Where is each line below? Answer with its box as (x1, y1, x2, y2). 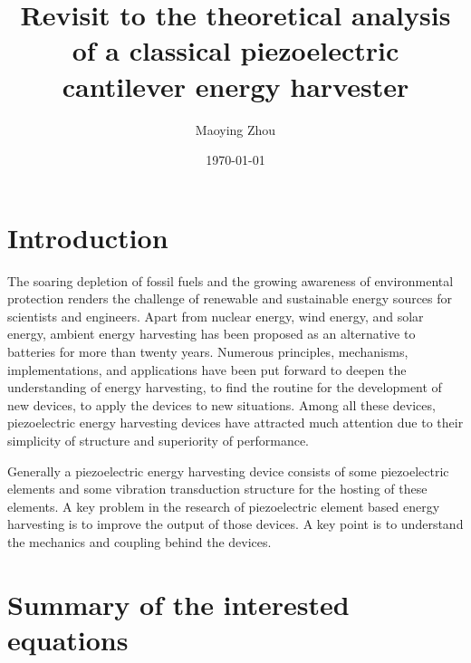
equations (7, 620, 129, 658)
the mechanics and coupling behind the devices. (7, 532, 272, 551)
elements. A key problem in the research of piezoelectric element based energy (7, 496, 440, 515)
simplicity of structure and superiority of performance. (7, 430, 310, 449)
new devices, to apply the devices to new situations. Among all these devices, (7, 395, 436, 414)
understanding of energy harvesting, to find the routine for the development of (7, 378, 442, 397)
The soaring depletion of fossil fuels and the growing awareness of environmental (7, 271, 454, 290)
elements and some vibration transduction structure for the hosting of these (7, 479, 428, 498)
